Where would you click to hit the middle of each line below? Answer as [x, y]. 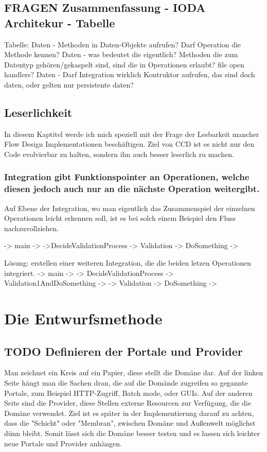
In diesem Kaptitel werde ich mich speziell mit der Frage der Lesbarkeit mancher [132, 134]
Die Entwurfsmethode [83, 318]
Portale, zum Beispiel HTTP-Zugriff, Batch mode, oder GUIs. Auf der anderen [129, 393]
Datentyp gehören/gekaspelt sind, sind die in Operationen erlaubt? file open [124, 64]
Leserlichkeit [38, 112]
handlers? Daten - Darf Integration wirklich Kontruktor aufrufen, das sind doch [130, 74]
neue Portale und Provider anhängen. [63, 443]
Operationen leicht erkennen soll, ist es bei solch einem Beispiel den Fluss [120, 218]
